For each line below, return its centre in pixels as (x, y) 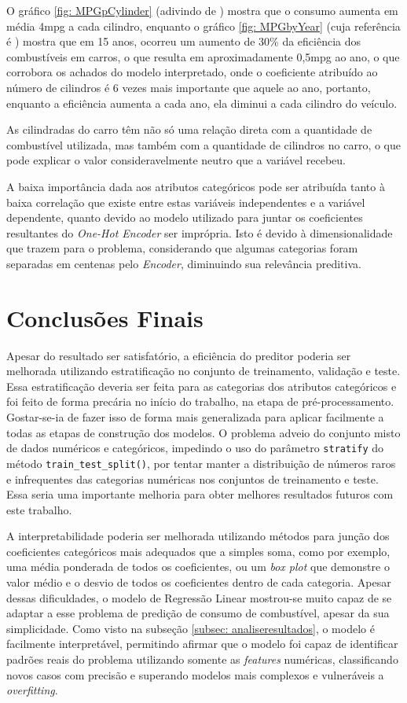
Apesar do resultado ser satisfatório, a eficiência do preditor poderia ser (179, 355)
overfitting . (32, 690)
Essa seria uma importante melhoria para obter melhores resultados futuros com (200, 494)
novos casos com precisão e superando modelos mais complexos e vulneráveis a (195, 674)
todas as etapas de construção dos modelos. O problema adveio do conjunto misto (203, 432)
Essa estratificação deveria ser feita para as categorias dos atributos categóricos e (202, 386)
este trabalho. (39, 509)
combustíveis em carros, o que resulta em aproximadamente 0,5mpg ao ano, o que (203, 56)
